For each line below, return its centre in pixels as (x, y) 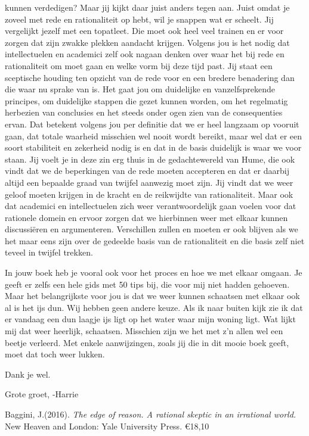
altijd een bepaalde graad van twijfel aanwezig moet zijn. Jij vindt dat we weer (149, 182)
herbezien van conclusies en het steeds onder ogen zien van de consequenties (144, 112)
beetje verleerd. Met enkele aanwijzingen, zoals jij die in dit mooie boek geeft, (147, 342)
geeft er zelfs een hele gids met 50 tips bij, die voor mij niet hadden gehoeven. (147, 284)
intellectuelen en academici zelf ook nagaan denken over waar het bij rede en (145, 54)
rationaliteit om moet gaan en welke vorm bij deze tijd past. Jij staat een (139, 65)
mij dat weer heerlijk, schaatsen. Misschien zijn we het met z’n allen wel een (144, 331)
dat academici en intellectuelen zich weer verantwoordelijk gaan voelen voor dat (151, 206)
